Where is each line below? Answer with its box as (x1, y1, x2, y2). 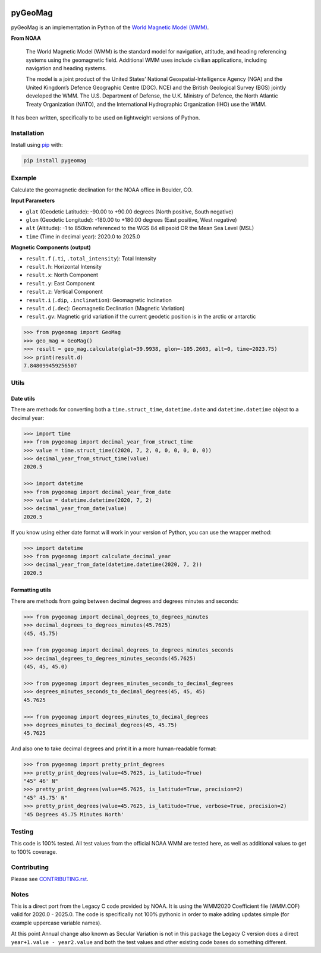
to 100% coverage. (11, 848, 58, 856)
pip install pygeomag (23, 158, 87, 164)
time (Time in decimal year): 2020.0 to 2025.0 (26, 232, 140, 240)
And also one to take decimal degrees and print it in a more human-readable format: (11, 745, 217, 752)
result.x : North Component (26, 271, 98, 279)
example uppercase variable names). (11, 919, 102, 926)
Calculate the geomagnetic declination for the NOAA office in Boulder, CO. (11, 186, 193, 193)
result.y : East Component (26, 279, 95, 287)
